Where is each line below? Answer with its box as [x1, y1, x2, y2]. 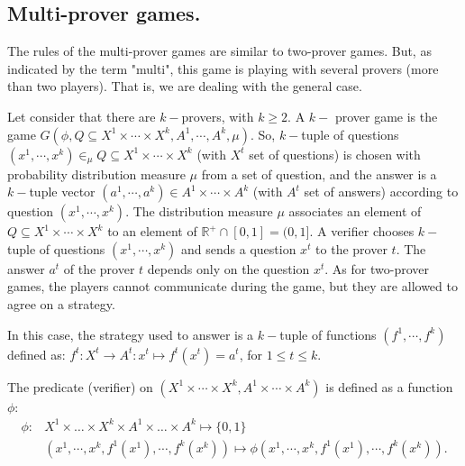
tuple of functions [279, 324, 377, 343]
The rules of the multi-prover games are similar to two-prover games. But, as [7, 41, 432, 60]
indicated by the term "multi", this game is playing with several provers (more [7, 59, 439, 78]
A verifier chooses [317, 222, 415, 241]
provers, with [181, 106, 254, 125]
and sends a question [181, 239, 296, 258]
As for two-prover [332, 259, 429, 278]
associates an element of [288, 202, 422, 221]
